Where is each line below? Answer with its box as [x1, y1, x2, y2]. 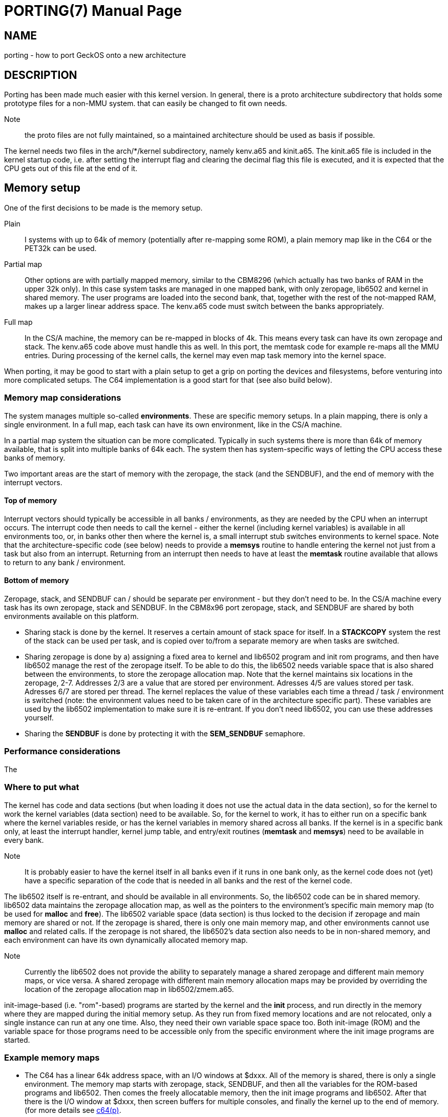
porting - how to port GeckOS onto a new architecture [4, 51, 186, 60]
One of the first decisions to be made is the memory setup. [4, 203, 203, 212]
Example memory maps [4, 1052, 100, 1063]
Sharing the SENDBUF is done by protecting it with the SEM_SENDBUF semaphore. [25, 729, 305, 738]
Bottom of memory [4, 576, 69, 585]
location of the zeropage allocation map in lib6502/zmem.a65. [25, 984, 234, 994]
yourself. [25, 713, 54, 722]
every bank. [4, 835, 44, 844]
